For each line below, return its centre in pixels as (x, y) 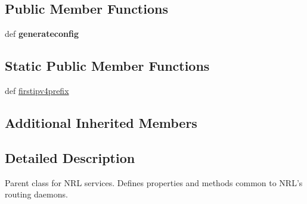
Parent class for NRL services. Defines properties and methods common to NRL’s (154, 182)
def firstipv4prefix (37, 90)
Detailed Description (70, 157)
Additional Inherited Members (101, 122)
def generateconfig (42, 34)
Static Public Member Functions (107, 66)
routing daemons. (36, 194)
